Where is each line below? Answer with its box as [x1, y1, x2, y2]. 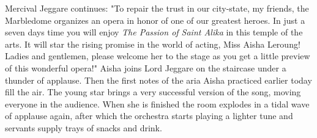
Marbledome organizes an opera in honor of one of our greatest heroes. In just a [5, 13, 305, 26]
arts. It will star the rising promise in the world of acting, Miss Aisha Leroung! [5, 37, 300, 50]
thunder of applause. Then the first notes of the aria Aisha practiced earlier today [5, 73, 312, 86]
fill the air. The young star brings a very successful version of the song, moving [5, 85, 301, 98]
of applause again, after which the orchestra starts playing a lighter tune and [5, 109, 293, 122]
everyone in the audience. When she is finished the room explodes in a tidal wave [5, 97, 310, 110]
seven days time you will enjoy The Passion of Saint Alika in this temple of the [5, 26, 303, 38]
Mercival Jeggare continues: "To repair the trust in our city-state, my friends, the [5, 2, 309, 14]
